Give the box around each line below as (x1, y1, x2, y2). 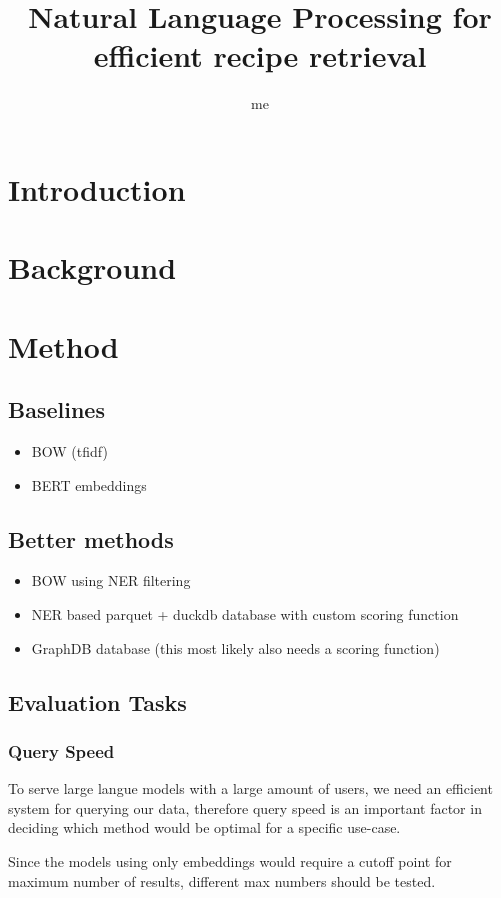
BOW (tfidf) (31, 441, 108, 462)
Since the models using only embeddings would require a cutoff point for (8, 851, 452, 871)
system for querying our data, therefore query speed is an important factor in (8, 797, 482, 818)
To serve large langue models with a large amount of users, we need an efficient (8, 778, 493, 799)
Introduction (8, 168, 186, 209)
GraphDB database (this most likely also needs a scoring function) (31, 637, 440, 658)
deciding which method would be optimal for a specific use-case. (8, 817, 401, 838)
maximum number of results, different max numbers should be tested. (8, 870, 436, 891)
